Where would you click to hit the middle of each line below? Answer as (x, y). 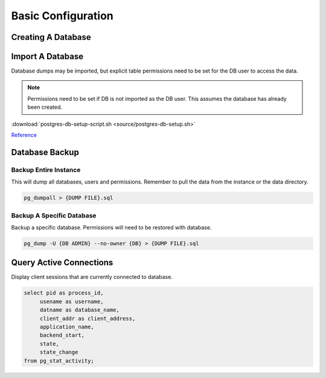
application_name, (67, 327)
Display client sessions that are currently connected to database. (92, 277)
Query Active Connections (62, 263)
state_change (59, 352)
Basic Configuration (62, 16)
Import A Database (47, 56)
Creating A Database (51, 37)
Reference (24, 135)
